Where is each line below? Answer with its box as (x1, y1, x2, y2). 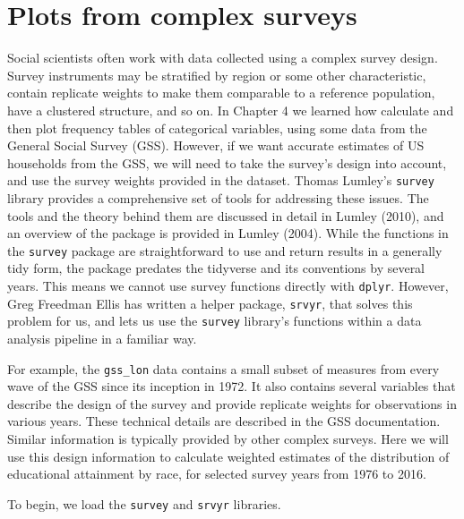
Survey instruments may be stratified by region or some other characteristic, (7, 65, 426, 84)
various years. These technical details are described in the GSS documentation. (7, 412, 441, 430)
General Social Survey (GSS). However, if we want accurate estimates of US (7, 136, 425, 155)
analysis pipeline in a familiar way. (7, 328, 197, 347)
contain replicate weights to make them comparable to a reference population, (7, 83, 435, 102)
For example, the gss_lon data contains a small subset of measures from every (7, 359, 440, 378)
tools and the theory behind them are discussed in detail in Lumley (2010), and (7, 206, 444, 225)
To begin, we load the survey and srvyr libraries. (7, 494, 281, 513)
